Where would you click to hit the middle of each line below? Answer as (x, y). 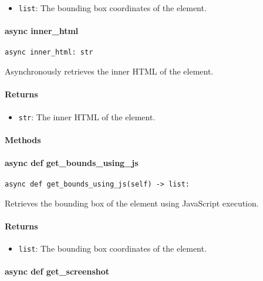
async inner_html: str (49, 53)
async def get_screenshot (57, 271)
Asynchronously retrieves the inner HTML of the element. (109, 71)
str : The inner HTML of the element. (87, 116)
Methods (23, 139)
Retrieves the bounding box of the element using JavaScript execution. (132, 203)
